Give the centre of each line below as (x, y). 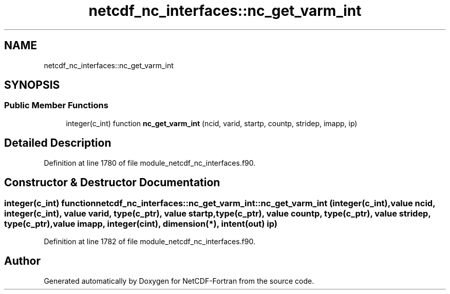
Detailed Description (58, 143)
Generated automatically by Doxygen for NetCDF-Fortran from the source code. (179, 281)
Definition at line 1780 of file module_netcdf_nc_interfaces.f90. (150, 163)
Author (22, 261)
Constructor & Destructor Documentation (112, 183)
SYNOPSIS (32, 85)
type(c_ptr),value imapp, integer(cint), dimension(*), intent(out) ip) (141, 223)
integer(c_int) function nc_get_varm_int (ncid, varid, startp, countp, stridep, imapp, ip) (212, 123)
